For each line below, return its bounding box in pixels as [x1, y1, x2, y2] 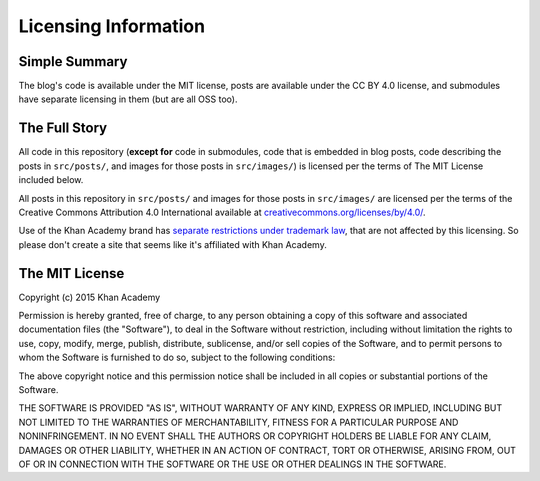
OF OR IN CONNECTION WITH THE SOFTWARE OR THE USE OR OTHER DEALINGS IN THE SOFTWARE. [18, 458, 447, 470]
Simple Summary [18, 53, 128, 70]
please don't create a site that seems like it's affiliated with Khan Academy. [18, 238, 327, 250]
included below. [18, 174, 84, 186]
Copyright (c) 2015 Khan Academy [18, 291, 161, 303]
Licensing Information [18, 15, 205, 37]
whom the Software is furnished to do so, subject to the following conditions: [18, 351, 336, 364]
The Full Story [18, 120, 108, 137]
